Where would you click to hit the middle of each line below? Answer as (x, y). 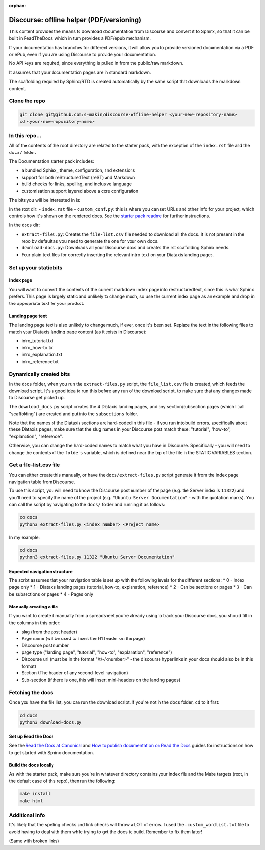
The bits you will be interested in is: (45, 200)
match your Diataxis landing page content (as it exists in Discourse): (78, 332)
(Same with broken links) (34, 841)
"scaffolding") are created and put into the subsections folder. (74, 414)
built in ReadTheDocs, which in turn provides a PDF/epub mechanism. (80, 38)
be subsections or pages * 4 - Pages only (51, 594)
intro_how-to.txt (38, 348)
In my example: (25, 537)
